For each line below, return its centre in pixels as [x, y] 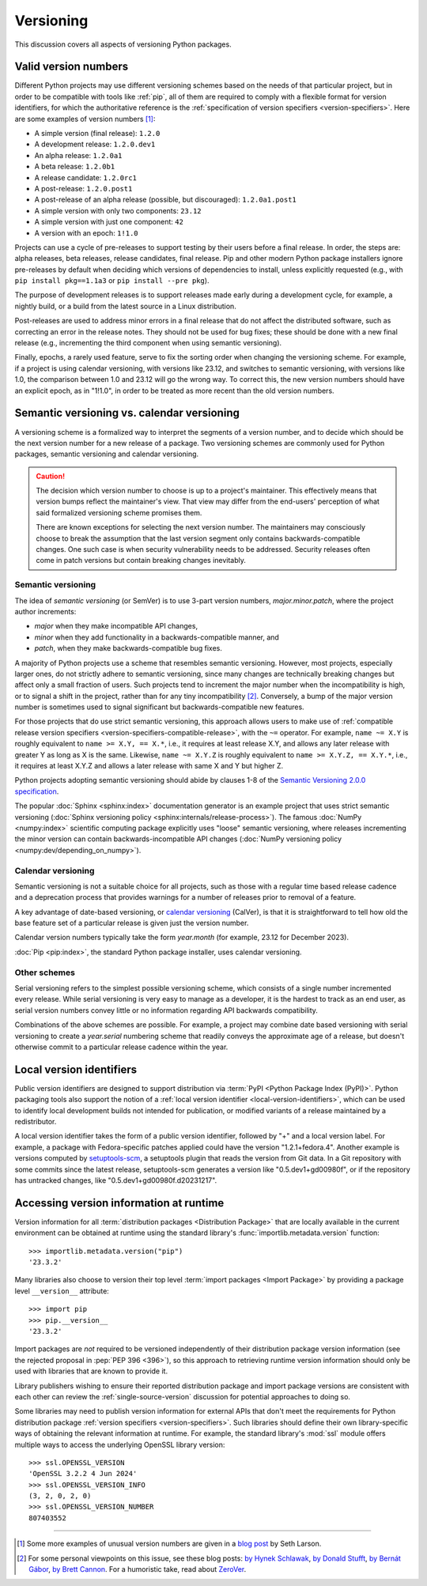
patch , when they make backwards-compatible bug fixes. [128, 648]
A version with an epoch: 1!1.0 [86, 232]
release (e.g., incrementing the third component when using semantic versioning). [148, 343]
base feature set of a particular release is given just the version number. [132, 923]
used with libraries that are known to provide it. [91, 1371]
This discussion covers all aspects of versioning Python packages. [123, 44]
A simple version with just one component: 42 [109, 222]
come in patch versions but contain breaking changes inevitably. [141, 561]
